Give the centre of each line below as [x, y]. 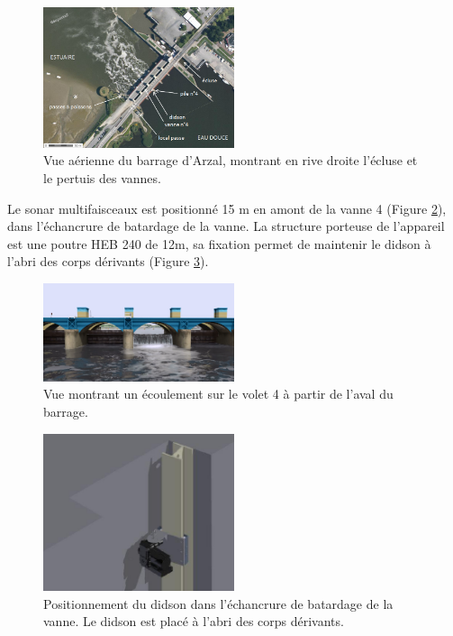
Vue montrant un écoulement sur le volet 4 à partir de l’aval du [218, 394]
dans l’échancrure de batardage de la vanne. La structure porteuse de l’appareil [226, 226]
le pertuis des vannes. [102, 177]
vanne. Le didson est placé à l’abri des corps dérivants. [194, 621]
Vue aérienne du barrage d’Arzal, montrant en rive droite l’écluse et [231, 160]
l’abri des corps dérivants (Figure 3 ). [108, 261]
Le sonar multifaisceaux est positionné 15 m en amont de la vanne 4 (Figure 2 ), [227, 208]
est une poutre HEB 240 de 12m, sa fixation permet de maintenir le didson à [219, 243]
